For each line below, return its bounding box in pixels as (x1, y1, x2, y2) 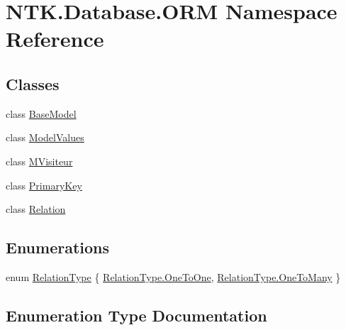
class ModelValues (6, 130, 84, 145)
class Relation (6, 202, 66, 216)
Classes (6, 72, 60, 94)
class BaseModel (6, 106, 77, 121)
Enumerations (6, 236, 110, 258)
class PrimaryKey (6, 177, 82, 192)
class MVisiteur (6, 153, 73, 168)
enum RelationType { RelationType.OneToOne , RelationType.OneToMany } (6, 269, 341, 284)
